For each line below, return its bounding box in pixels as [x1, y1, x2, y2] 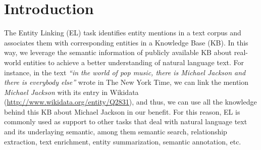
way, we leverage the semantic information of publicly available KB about [4, 47, 232, 58]
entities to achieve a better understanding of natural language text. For [23, 57, 244, 67]
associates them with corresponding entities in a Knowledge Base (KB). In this [4, 37, 248, 47]
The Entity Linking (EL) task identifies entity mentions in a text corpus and [4, 27, 241, 38]
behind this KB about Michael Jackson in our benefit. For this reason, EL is [4, 106, 240, 117]
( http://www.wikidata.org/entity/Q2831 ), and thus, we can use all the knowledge [4, 96, 257, 107]
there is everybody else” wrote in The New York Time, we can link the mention [4, 77, 249, 87]
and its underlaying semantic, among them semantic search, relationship [4, 126, 227, 137]
